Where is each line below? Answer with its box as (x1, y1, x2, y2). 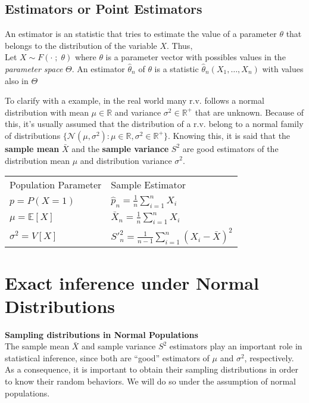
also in (5, 74, 29, 86)
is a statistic (154, 62, 199, 75)
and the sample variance (71, 142, 169, 154)
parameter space (5, 62, 63, 75)
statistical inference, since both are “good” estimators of (5, 351, 210, 364)
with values (262, 62, 304, 75)
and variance (114, 106, 161, 118)
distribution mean (5, 154, 70, 166)
